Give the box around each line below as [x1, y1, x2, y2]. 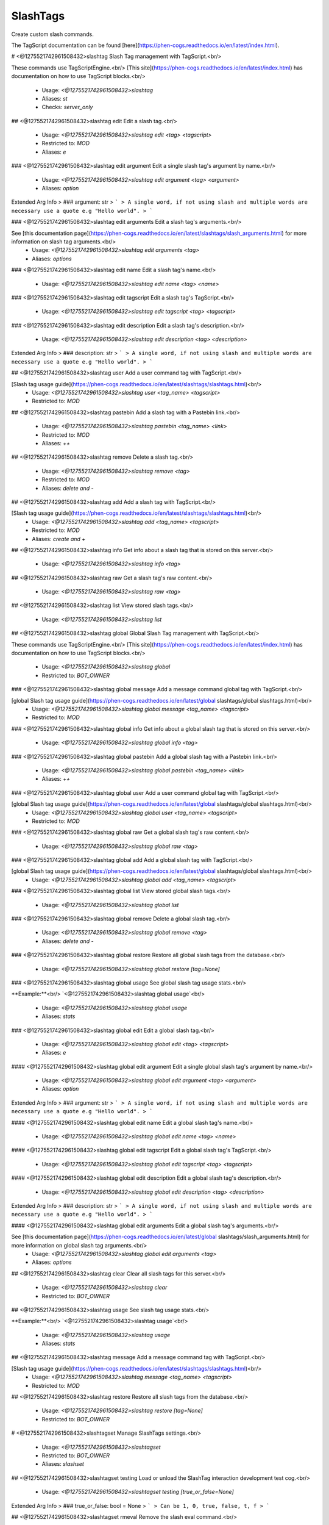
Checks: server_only [41, 104, 93, 111]
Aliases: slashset [41, 1460, 85, 1468]
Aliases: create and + [32, 535, 86, 542]
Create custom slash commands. [11, 30, 94, 38]
